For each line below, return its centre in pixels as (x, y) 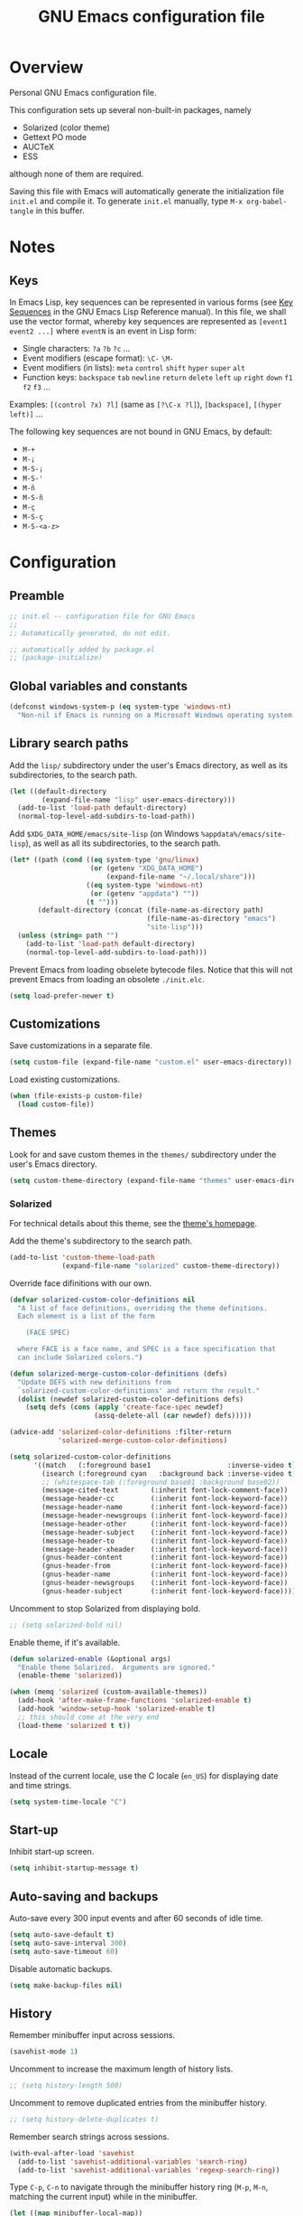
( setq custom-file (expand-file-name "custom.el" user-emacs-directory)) (151, 1062)
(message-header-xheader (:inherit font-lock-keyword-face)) (165, 1549)
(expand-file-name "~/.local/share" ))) (181, 877)
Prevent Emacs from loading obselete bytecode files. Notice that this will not (151, 970)
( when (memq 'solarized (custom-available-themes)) (108, 1692)
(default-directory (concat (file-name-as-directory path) (151, 910)
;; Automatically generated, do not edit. (90, 633)
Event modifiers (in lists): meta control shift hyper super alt (133, 367)
